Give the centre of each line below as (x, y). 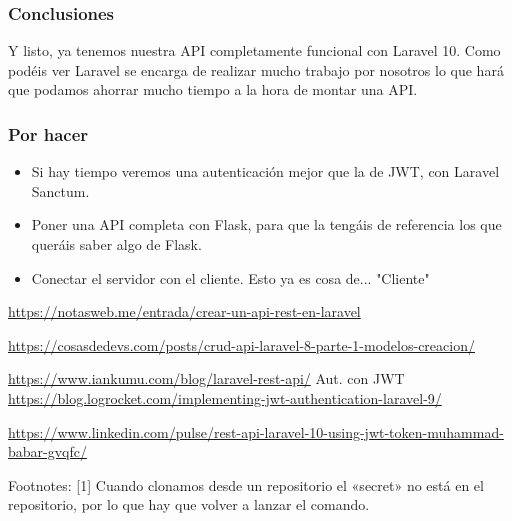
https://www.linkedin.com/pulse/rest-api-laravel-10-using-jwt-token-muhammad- (256, 431)
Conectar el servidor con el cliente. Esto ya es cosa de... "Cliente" (230, 277)
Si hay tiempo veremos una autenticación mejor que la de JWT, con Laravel (265, 171)
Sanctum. (60, 190)
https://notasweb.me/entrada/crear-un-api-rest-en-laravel (184, 311)
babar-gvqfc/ (48, 451)
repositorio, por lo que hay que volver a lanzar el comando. (189, 504)
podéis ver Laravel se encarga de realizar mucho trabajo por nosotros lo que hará (256, 69)
